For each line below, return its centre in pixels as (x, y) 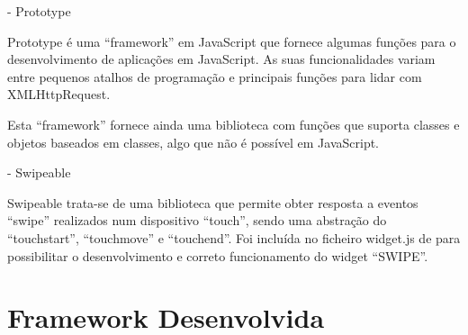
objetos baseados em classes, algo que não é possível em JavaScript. (193, 142)
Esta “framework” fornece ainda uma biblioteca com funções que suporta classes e (234, 124)
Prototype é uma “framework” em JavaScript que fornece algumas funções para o (232, 41)
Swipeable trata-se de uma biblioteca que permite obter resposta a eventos (213, 202)
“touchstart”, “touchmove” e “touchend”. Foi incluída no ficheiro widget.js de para (234, 237)
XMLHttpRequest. (59, 94)
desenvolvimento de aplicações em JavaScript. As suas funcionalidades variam (221, 59)
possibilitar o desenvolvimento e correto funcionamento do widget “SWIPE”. (218, 255)
